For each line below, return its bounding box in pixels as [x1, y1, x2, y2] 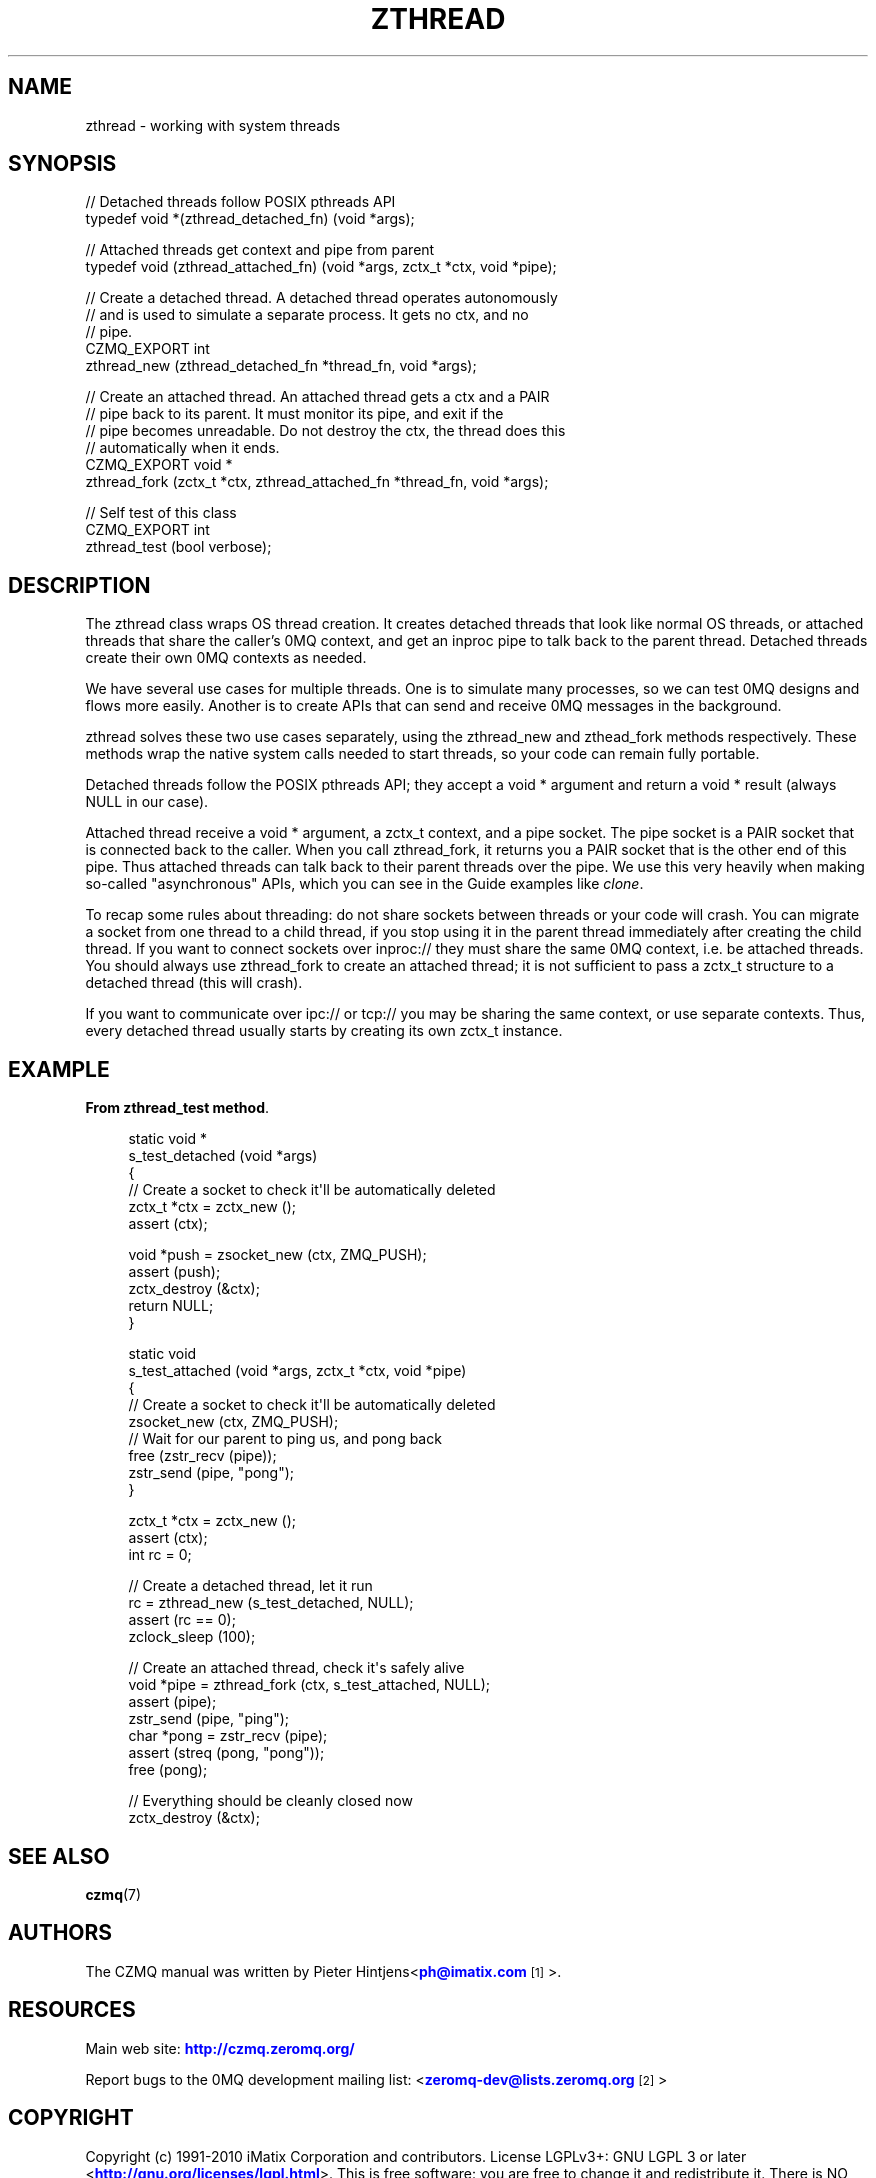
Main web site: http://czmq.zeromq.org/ [85, 2039, 355, 2057]
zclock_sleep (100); [128, 1628, 256, 1646]
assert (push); [128, 1263, 221, 1281]
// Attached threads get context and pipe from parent [85, 241, 435, 259]
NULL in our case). [85, 793, 209, 811]
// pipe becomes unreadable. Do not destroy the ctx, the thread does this [85, 422, 566, 440]
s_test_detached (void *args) [128, 1147, 318, 1165]
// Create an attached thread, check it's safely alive [128, 1659, 465, 1677]
